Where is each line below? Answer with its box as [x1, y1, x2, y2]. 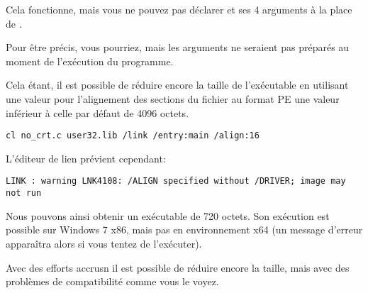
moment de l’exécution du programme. [6, 53, 174, 68]
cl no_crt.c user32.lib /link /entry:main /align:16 [6, 131, 260, 141]
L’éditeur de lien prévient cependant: [6, 150, 166, 165]
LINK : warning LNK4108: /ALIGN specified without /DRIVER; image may [6, 176, 346, 187]
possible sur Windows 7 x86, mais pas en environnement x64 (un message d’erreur [6, 222, 363, 237]
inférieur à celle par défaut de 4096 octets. [6, 105, 189, 120]
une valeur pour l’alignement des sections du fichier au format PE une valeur [6, 91, 340, 106]
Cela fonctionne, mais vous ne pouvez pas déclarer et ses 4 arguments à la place [6, 2, 352, 16]
